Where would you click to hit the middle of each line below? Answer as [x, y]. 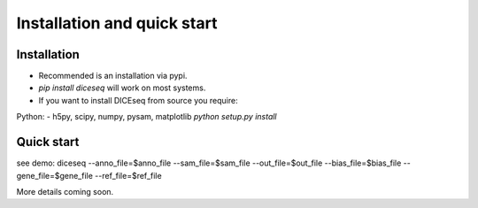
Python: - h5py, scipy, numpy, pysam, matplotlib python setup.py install [147, 117]
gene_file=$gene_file [54, 175]
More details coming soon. [65, 191]
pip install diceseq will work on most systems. [122, 88]
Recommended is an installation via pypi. [113, 76]
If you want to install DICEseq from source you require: [138, 100]
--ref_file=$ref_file [128, 175]
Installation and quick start [117, 23]
